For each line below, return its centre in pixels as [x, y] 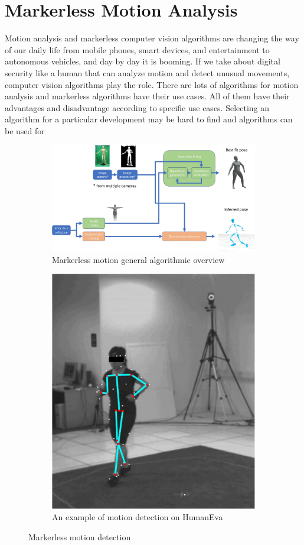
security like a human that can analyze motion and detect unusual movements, [147, 72]
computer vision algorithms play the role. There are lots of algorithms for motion [152, 84]
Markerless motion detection [80, 536]
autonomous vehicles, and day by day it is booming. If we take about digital [143, 61]
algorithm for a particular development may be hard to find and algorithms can [149, 119]
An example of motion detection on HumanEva [138, 517]
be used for [25, 130]
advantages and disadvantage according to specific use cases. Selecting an [137, 107]
